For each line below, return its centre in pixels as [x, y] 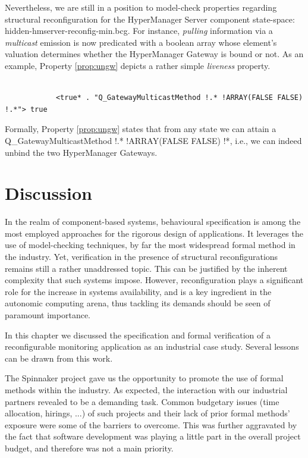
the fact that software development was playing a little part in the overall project [153, 436]
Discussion [48, 193]
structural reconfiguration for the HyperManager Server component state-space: [150, 19]
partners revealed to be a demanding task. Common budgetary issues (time [142, 401]
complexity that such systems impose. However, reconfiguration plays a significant [154, 280]
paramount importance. [48, 315]
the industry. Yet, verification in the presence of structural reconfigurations [142, 257]
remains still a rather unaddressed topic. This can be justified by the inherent [146, 268]
